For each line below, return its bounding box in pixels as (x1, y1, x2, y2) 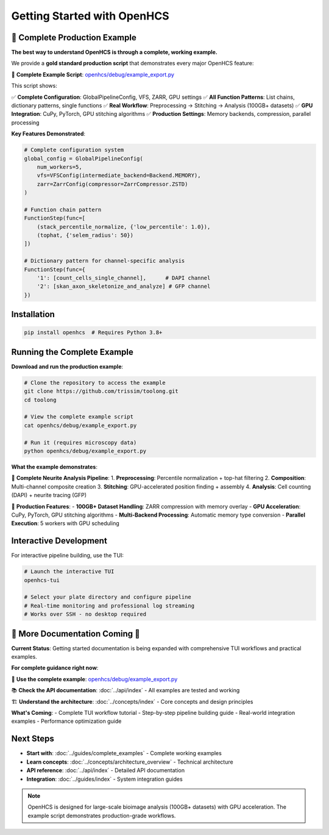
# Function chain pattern (24, 206, 102, 213)
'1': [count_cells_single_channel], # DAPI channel (37, 274, 211, 282)
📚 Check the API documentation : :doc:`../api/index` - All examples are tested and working (11, 687, 240, 694)
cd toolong (24, 396, 57, 403)
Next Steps (11, 734, 54, 744)
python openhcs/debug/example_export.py (24, 448, 146, 454)
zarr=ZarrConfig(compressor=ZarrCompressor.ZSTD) (37, 181, 188, 187)
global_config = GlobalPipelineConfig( (24, 155, 143, 162)
